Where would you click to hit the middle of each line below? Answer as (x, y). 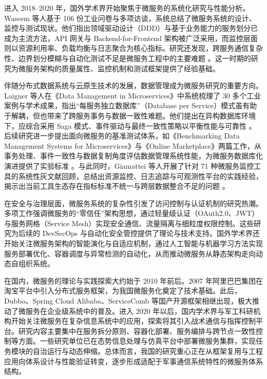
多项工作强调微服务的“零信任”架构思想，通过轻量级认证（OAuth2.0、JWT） (132, 213)
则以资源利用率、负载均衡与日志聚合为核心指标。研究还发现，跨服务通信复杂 (133, 48)
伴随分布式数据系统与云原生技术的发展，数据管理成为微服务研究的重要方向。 (133, 85)
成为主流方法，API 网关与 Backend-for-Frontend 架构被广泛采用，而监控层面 (131, 38)
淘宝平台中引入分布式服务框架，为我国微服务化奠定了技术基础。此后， (123, 291)
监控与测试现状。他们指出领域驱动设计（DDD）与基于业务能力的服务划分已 (131, 28)
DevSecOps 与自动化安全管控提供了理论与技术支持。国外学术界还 (151, 233)
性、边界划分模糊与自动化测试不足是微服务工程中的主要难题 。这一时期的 (128, 58)
